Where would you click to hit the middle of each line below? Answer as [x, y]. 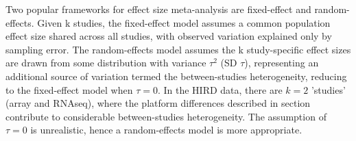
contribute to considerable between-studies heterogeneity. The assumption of [166, 116]
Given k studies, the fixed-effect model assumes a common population [184, 22]
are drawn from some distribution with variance [106, 63]
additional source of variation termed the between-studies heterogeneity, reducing [176, 76]
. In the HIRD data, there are [220, 89]
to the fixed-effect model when [69, 89]
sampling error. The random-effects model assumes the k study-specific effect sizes [178, 49]
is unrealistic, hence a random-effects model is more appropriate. [166, 130]
